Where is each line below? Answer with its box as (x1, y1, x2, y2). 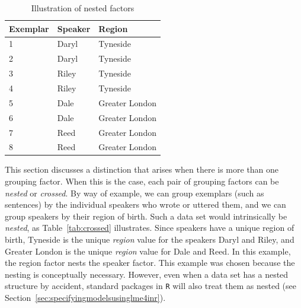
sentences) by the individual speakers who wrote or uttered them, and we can (5, 198, 286, 211)
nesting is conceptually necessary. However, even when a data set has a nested (5, 268, 289, 280)
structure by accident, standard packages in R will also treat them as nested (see (5, 280, 296, 292)
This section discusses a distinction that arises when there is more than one (5, 163, 279, 176)
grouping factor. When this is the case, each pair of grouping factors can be (5, 175, 279, 188)
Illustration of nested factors (31, 2, 135, 14)
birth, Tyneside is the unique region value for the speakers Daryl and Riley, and (5, 233, 294, 245)
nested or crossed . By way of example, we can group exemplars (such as (5, 186, 264, 199)
